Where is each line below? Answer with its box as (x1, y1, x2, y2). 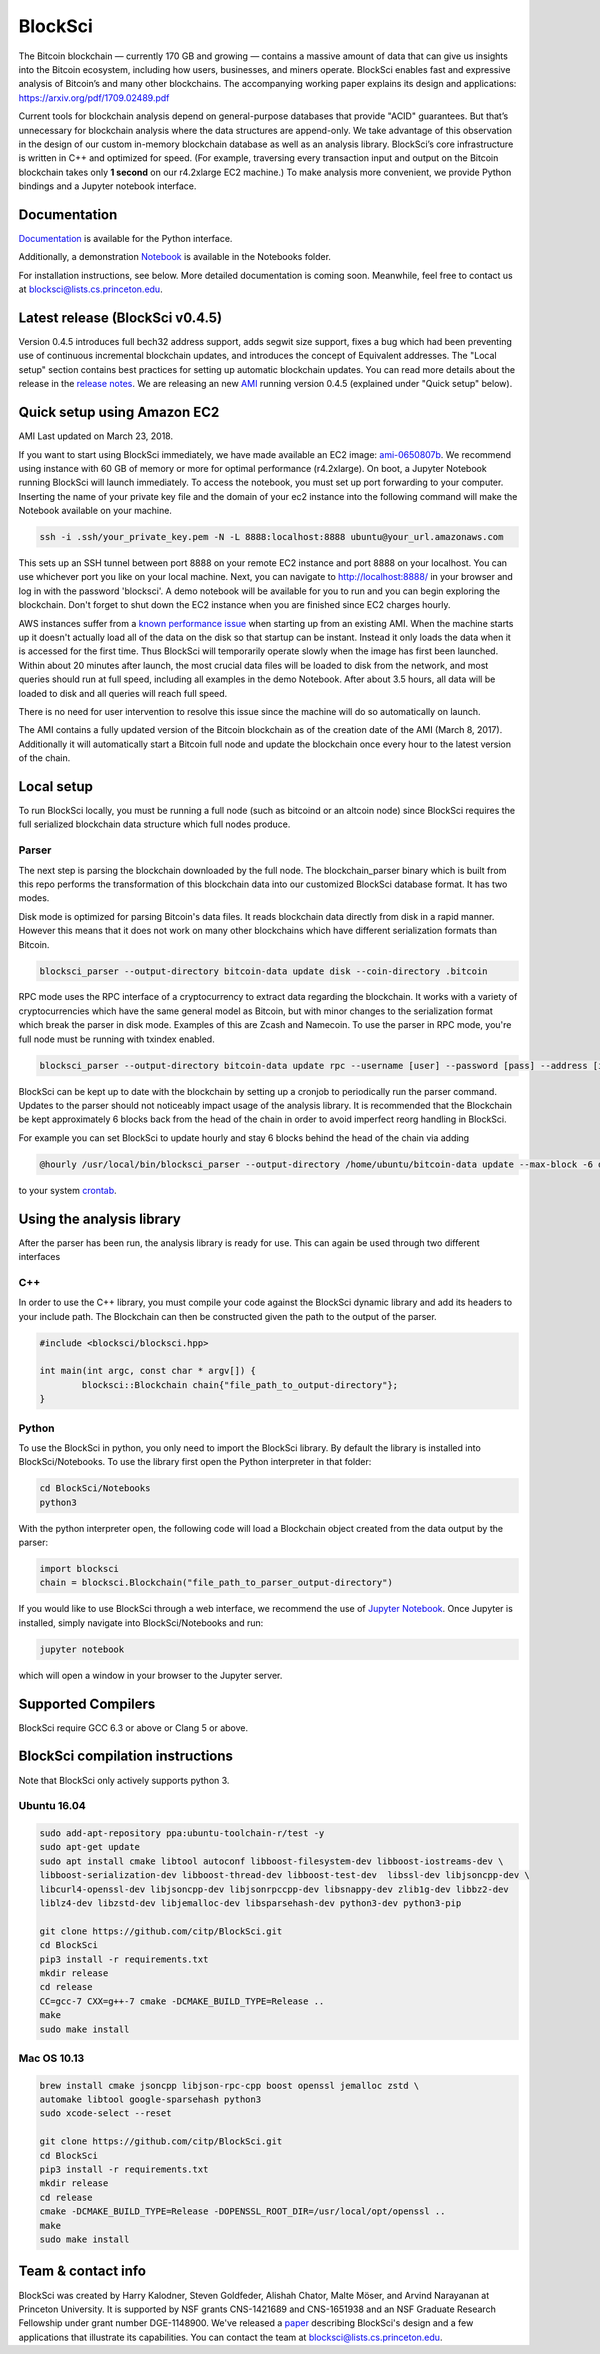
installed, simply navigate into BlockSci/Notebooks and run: (18, 1616, 264, 1629)
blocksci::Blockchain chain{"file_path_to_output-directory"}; (81, 1379, 399, 1390)
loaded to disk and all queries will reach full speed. (18, 687, 228, 699)
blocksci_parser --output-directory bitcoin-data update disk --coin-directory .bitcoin (39, 965, 489, 977)
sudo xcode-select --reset (39, 2108, 172, 2119)
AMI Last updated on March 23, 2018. (18, 430, 174, 442)
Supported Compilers (18, 1695, 156, 1712)
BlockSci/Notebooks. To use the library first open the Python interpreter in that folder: (18, 1456, 372, 1468)
